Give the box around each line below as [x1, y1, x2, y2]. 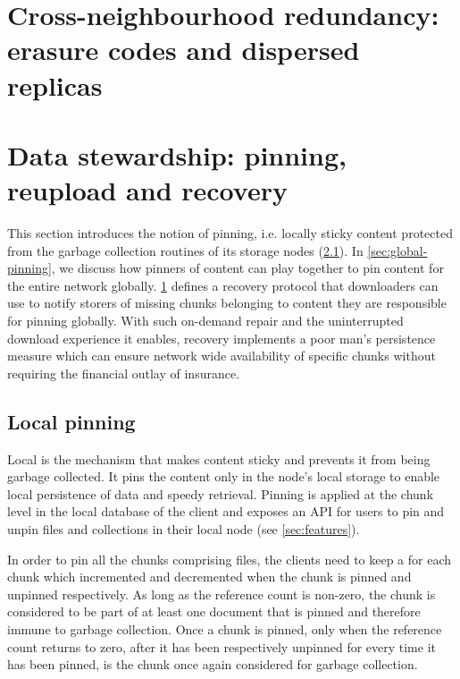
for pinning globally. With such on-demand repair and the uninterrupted [7, 311, 404, 330]
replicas [7, 66, 103, 103]
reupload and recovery [7, 172, 288, 208]
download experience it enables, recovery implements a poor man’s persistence [7, 328, 436, 347]
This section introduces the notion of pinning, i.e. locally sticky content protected [7, 224, 453, 242]
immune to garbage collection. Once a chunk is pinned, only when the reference [7, 619, 442, 638]
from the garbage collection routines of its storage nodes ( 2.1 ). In [7, 241, 364, 259]
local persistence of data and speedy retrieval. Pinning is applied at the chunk [7, 484, 434, 503]
